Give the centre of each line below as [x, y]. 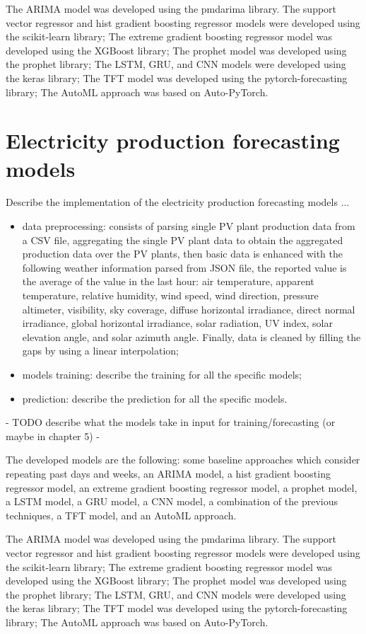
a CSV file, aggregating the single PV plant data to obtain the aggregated [183, 240]
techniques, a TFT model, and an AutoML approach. [121, 515]
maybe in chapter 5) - [53, 436]
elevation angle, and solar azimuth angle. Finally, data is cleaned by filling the [191, 336]
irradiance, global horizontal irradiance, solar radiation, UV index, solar [178, 323]
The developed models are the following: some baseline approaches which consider [183, 460]
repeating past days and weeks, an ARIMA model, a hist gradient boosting [168, 473]
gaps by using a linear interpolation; [100, 351]
